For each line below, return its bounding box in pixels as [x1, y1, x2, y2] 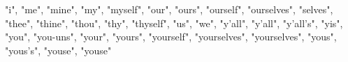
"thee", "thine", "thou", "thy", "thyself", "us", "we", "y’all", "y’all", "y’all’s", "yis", [5, 15, 343, 30]
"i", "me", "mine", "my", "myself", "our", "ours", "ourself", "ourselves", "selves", [5, 2, 333, 16]
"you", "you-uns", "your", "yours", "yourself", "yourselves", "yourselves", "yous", [5, 29, 337, 44]
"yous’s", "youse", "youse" [5, 42, 112, 57]
